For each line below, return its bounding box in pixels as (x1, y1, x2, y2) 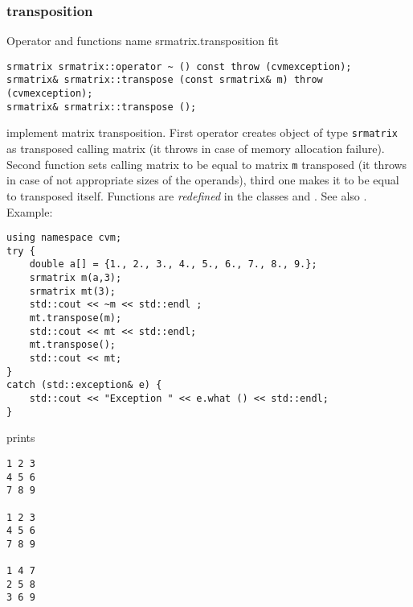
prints (6, 429, 35, 446)
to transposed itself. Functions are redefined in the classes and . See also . (6, 187, 367, 204)
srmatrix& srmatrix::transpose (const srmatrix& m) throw (6, 74, 323, 86)
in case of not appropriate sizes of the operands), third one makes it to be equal (6, 171, 399, 188)
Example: (6, 203, 53, 220)
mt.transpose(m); (29, 312, 122, 324)
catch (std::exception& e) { (6, 379, 162, 391)
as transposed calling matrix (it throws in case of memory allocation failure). (6, 140, 385, 157)
